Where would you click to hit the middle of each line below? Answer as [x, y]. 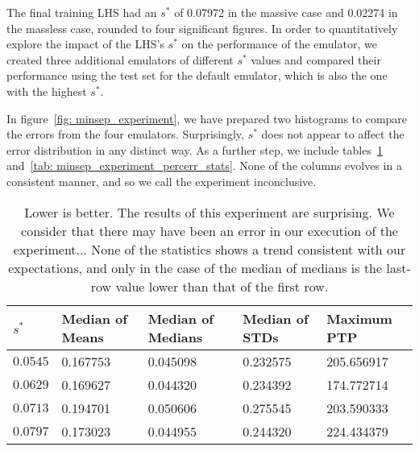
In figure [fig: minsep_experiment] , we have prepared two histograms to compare [207, 118]
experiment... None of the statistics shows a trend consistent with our [209, 249]
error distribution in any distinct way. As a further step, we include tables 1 [195, 149]
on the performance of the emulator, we [279, 44]
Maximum [359, 318]
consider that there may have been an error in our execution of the [209, 230]
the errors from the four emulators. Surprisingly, [125, 134]
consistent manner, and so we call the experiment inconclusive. [162, 181]
